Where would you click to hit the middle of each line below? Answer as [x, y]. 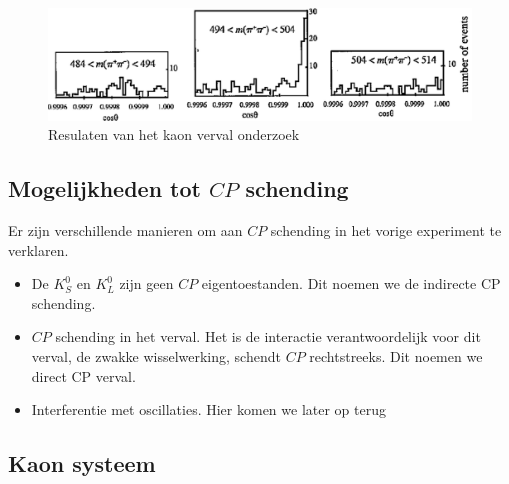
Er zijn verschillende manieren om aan [125, 230]
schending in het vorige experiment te [386, 230]
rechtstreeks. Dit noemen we [396, 355]
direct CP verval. [83, 375]
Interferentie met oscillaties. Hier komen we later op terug [208, 409]
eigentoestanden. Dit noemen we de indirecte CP [351, 283]
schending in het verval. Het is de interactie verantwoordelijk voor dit [268, 336]
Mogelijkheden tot [104, 188]
